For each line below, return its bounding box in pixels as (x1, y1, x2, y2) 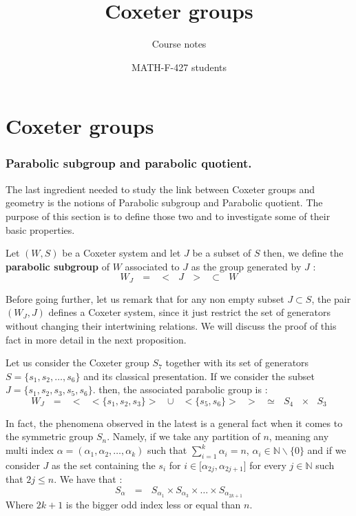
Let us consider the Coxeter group (6, 355, 149, 370)
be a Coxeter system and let (62, 246, 181, 260)
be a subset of (192, 246, 251, 260)
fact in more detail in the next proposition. (6, 332, 187, 346)
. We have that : (54, 472, 123, 486)
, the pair (311, 291, 351, 306)
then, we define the (263, 246, 344, 260)
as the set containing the (52, 457, 156, 472)
